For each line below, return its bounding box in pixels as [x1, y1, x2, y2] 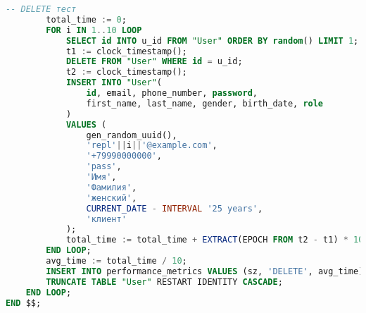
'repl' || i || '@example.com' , [86, 140, 217, 151]
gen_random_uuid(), [86, 130, 177, 140]
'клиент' [86, 214, 127, 224]
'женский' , [86, 192, 137, 203]
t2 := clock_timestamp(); [65, 67, 187, 78]
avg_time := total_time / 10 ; [46, 256, 187, 266]
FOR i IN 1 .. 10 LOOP [46, 25, 142, 35]
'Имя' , [86, 172, 117, 182]
